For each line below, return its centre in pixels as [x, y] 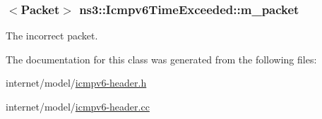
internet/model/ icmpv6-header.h [76, 83]
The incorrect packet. [52, 36]
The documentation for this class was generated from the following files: [161, 59]
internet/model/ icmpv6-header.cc [78, 106]
